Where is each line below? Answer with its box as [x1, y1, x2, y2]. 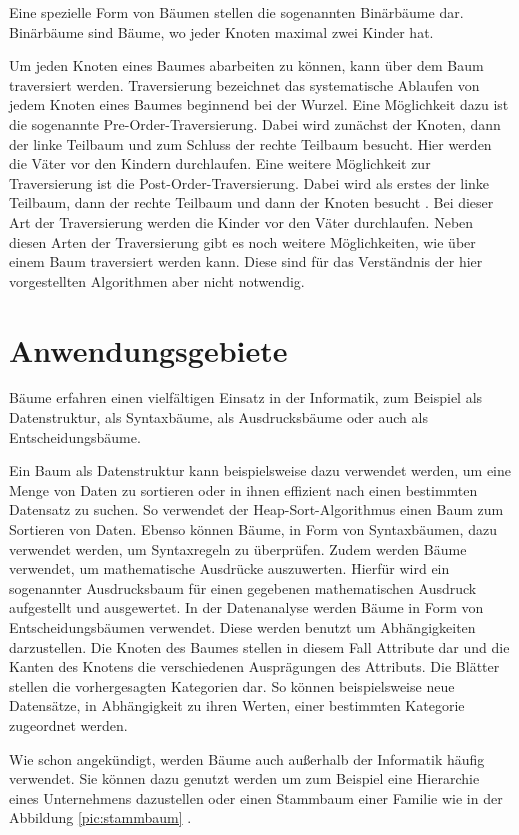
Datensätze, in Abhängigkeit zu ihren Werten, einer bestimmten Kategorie [9, 695, 465, 716]
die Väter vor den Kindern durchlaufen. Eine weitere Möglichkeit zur [9, 153, 431, 174]
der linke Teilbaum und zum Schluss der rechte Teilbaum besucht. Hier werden [9, 133, 492, 154]
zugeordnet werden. [9, 714, 128, 735]
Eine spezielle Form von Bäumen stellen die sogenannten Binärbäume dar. [9, 2, 464, 22]
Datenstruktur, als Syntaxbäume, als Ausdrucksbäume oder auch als [9, 407, 428, 428]
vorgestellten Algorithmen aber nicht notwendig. [9, 270, 305, 291]
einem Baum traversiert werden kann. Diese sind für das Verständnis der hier [9, 251, 483, 272]
